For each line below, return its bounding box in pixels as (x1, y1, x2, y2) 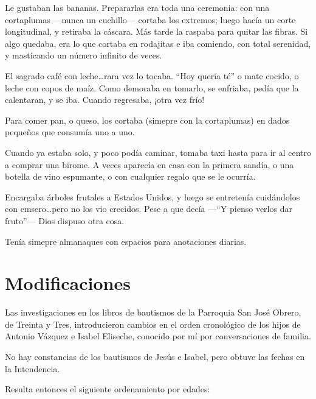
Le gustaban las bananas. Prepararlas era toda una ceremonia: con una (5, 1, 270, 13)
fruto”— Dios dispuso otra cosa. (5, 214, 125, 227)
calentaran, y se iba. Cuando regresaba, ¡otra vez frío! (5, 93, 205, 106)
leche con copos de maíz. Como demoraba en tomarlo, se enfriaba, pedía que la (5, 81, 299, 94)
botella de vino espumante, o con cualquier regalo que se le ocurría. (5, 170, 256, 183)
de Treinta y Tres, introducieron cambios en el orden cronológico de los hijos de (5, 317, 301, 330)
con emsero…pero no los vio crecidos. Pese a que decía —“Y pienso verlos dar (5, 202, 292, 215)
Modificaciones (5, 270, 131, 295)
